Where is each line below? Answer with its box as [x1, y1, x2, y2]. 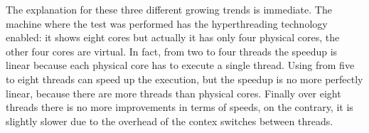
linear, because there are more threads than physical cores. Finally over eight [6, 85, 341, 100]
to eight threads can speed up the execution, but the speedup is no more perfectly [6, 71, 363, 86]
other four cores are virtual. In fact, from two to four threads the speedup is [6, 43, 338, 58]
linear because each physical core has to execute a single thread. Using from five [6, 58, 355, 73]
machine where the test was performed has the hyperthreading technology [6, 16, 328, 31]
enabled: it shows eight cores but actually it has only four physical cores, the [6, 30, 340, 45]
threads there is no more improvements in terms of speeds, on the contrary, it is [6, 100, 353, 115]
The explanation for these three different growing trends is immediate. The [6, 2, 332, 16]
